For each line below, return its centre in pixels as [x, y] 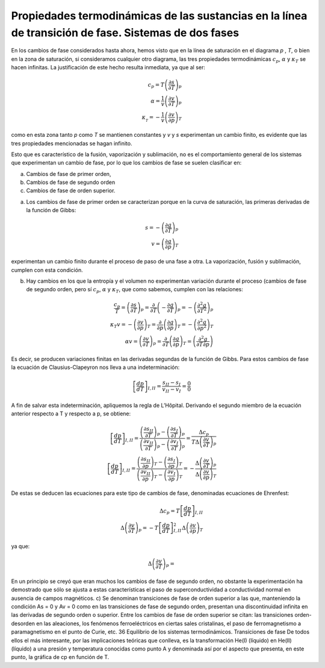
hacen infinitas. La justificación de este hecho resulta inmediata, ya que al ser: [108, 68]
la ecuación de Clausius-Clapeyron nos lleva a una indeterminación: [95, 367]
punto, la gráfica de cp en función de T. [60, 657]
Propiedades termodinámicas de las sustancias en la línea [159, 16]
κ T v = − [121, 326]
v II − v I [172, 390]
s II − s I [172, 383]
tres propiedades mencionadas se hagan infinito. [72, 143]
